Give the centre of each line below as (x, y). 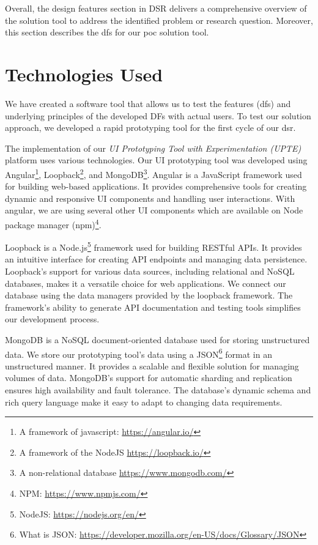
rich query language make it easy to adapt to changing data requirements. (144, 402)
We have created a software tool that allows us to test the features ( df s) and (148, 103)
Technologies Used (84, 74)
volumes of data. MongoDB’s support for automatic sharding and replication (149, 378)
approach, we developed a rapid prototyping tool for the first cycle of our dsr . (150, 128)
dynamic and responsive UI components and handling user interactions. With (150, 198)
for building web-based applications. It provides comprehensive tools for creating (156, 186)
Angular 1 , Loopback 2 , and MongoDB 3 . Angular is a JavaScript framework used (153, 173)
